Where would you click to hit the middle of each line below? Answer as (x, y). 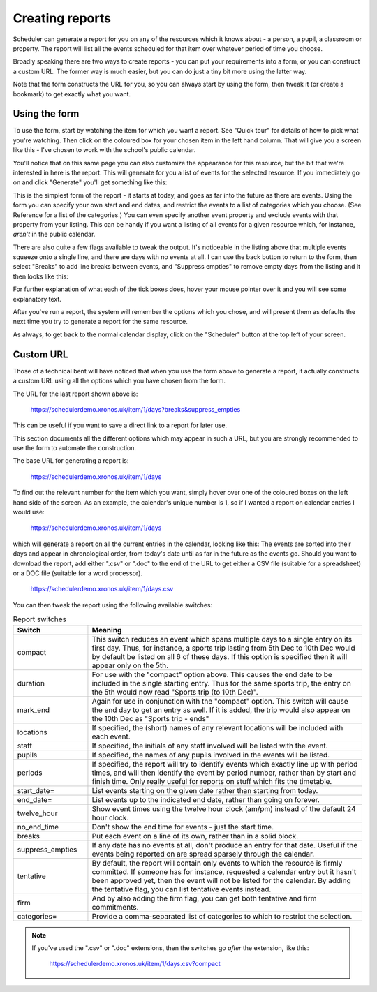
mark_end (34, 710)
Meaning (107, 630)
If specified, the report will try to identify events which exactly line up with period (225, 764)
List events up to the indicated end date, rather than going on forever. (206, 799)
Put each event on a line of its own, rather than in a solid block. (195, 836)
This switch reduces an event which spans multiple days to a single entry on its (222, 639)
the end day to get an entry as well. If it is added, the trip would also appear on (221, 710)
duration (31, 683)
